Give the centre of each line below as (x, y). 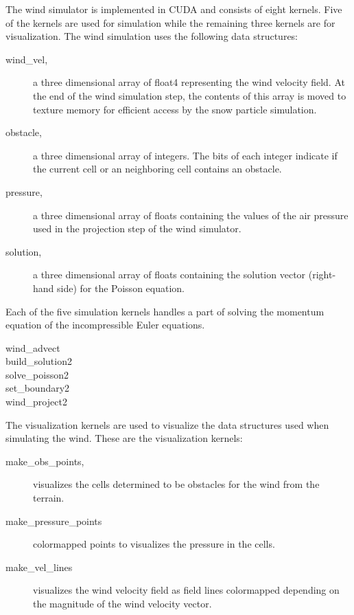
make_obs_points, (45, 461)
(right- (322, 275)
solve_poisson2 (37, 374)
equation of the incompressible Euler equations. (105, 325)
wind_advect (33, 347)
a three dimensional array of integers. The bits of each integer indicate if (185, 155)
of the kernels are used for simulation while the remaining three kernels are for (170, 22)
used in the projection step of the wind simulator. (137, 228)
